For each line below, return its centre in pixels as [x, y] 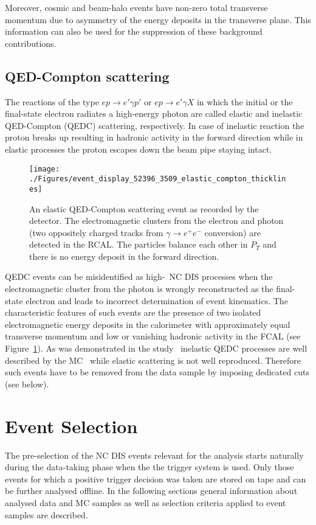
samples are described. [46, 514]
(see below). [27, 384]
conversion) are [232, 232]
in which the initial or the [245, 101]
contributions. [31, 43]
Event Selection [71, 426]
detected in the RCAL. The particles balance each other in [139, 244]
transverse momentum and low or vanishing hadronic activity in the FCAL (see [153, 336]
